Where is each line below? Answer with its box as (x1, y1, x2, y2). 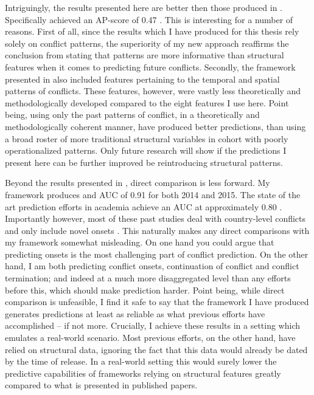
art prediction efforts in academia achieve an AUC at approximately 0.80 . (5, 200, 282, 213)
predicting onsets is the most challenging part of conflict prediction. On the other (5, 247, 309, 260)
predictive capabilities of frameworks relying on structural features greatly (5, 366, 281, 379)
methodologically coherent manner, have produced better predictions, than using (5, 120, 306, 132)
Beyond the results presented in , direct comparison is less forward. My (5, 176, 270, 189)
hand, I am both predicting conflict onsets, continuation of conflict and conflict (5, 259, 299, 272)
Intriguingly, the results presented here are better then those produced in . (5, 1, 283, 13)
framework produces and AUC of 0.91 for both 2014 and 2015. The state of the (5, 188, 301, 201)
